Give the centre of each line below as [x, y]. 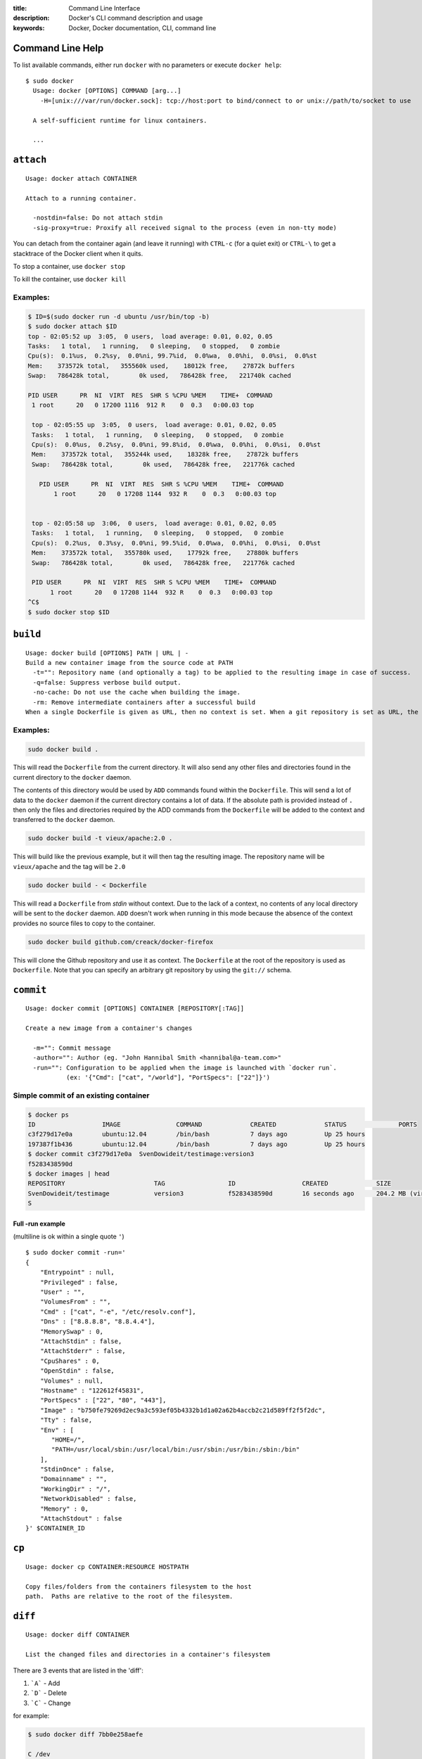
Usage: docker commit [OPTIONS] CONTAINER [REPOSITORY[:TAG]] [135, 1009]
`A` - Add [45, 1683]
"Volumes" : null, [72, 1380]
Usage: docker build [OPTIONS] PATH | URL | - [107, 653]
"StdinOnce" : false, [77, 1469]
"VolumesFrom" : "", [75, 1302]
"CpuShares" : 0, [70, 1361]
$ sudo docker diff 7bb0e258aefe [85, 1735]
